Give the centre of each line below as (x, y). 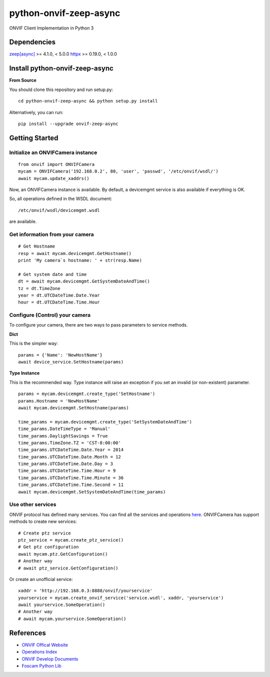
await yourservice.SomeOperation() (62, 605)
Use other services (33, 504)
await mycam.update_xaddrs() (54, 178)
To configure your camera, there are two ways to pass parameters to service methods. (98, 325)
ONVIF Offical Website (45, 644)
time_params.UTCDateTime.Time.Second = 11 (71, 485)
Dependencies (32, 42)
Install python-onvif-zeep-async (61, 68)
